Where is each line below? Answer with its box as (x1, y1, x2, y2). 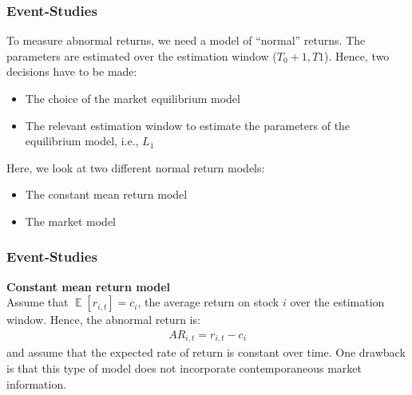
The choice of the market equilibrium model (25, 90, 240, 106)
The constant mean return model (25, 186, 188, 203)
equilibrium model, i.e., (25, 132, 139, 149)
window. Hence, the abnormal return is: (6, 311, 200, 328)
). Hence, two (324, 47, 390, 64)
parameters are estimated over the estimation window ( (6, 47, 277, 64)
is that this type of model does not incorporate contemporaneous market (6, 360, 362, 377)
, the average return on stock (137, 294, 279, 310)
